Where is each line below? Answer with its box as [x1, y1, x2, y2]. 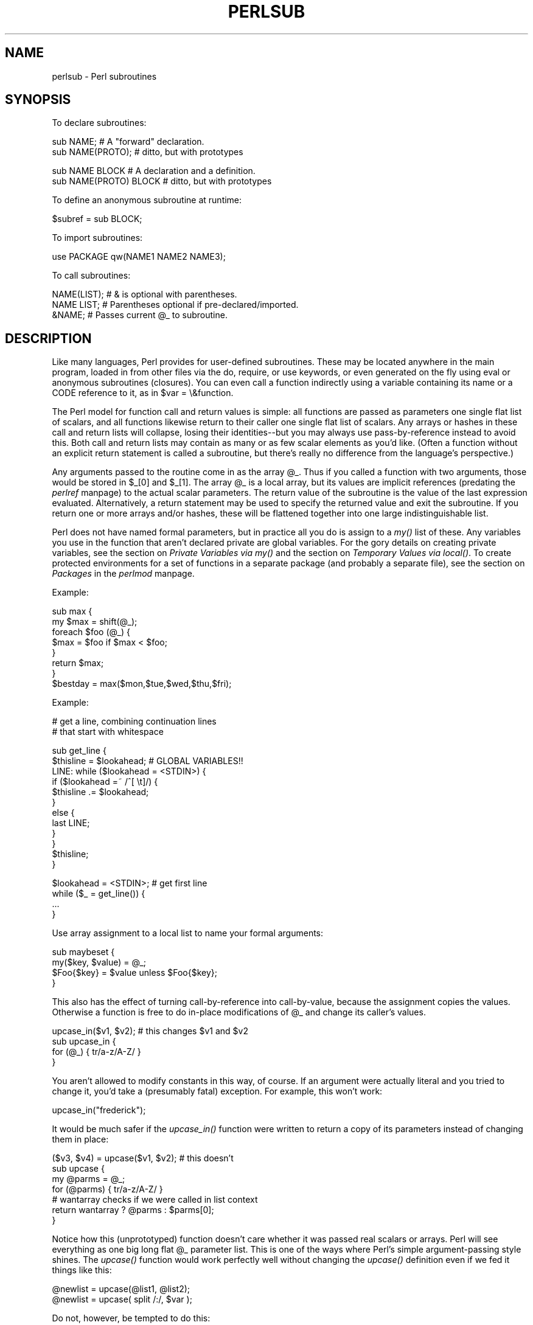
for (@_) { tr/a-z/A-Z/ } [52, 1046, 141, 1057]
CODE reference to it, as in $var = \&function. [52, 388, 234, 398]
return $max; [52, 658, 104, 669]
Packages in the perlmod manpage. [52, 568, 195, 579]
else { [52, 807, 75, 818]
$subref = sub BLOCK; [52, 214, 142, 224]
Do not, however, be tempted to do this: [52, 1313, 211, 1324]
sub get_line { [52, 745, 106, 756]
